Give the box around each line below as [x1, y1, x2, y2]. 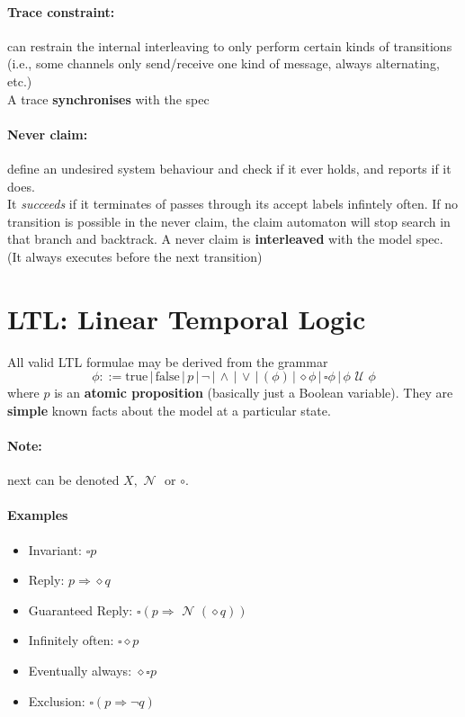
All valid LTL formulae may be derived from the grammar [7, 352, 328, 371]
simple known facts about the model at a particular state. [7, 400, 331, 419]
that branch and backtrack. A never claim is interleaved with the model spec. [7, 229, 443, 248]
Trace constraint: [7, 2, 115, 21]
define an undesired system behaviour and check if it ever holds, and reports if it [7, 158, 452, 177]
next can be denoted [7, 471, 120, 489]
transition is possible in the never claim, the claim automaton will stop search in [7, 211, 451, 230]
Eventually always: [28, 661, 132, 679]
